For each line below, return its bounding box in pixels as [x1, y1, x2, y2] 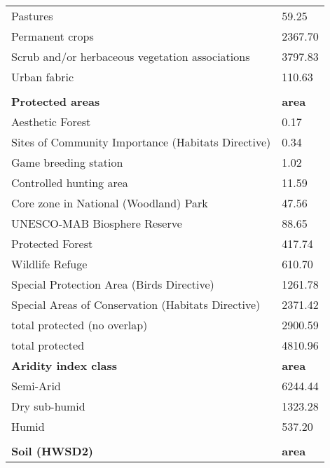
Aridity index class [11, 357, 117, 373]
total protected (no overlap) [11, 317, 148, 333]
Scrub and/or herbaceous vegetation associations [11, 48, 250, 64]
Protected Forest [11, 235, 93, 252]
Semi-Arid [11, 378, 61, 394]
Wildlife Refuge [11, 256, 88, 272]
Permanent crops [11, 28, 94, 44]
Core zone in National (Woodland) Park [11, 195, 208, 211]
